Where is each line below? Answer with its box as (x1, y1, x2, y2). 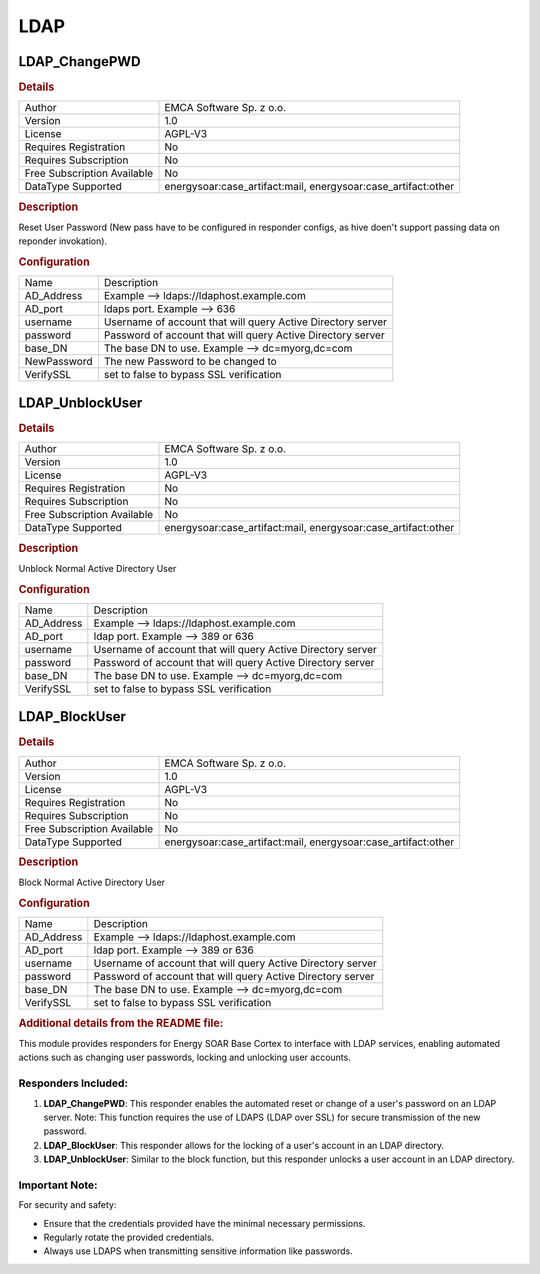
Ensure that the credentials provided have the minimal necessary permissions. (43, 1217, 366, 1229)
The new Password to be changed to (103, 355, 277, 369)
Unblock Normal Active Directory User (18, 562, 177, 574)
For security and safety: (18, 1199, 117, 1211)
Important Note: (18, 1178, 99, 1192)
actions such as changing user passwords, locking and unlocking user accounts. (18, 1051, 352, 1064)
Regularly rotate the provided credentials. (43, 1231, 215, 1244)
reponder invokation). (18, 235, 108, 247)
